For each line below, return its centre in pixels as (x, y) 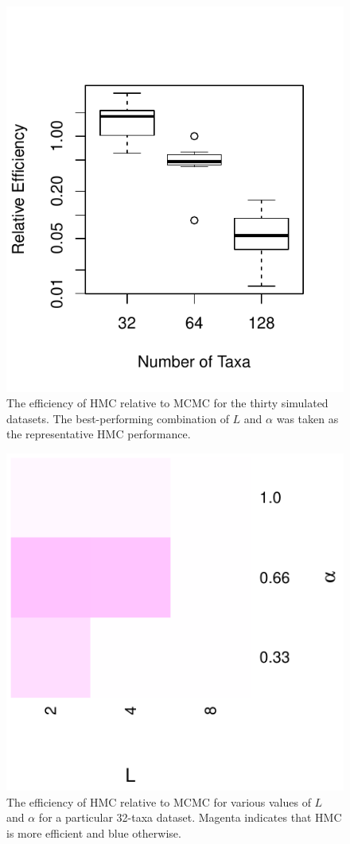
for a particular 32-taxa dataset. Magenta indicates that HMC (190, 817)
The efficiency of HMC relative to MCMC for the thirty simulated (167, 403)
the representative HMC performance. (99, 434)
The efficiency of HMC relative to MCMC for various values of (159, 801)
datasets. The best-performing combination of (118, 418)
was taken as (307, 418)
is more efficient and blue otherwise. (94, 832)
